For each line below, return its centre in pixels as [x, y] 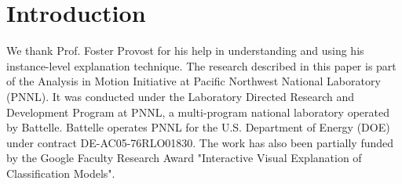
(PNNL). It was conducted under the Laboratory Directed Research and [181, 96]
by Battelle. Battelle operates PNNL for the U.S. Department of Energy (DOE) [198, 127]
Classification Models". [61, 173]
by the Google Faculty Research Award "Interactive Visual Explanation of [184, 158]
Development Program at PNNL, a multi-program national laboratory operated [198, 112]
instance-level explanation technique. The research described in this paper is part [201, 65]
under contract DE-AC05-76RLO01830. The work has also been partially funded [200, 142]
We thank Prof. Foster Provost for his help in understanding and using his [185, 51]
